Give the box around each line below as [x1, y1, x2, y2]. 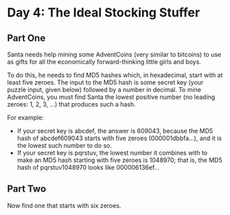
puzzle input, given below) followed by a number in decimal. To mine [7, 86, 201, 93]
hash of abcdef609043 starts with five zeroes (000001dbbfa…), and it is [16, 134, 222, 142]
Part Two [7, 183, 47, 195]
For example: [7, 113, 45, 122]
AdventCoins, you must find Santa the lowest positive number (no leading [7, 93, 216, 101]
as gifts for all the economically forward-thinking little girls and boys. [7, 58, 201, 66]
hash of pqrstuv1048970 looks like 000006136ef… [16, 163, 160, 171]
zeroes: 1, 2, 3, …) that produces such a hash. [7, 100, 136, 108]
